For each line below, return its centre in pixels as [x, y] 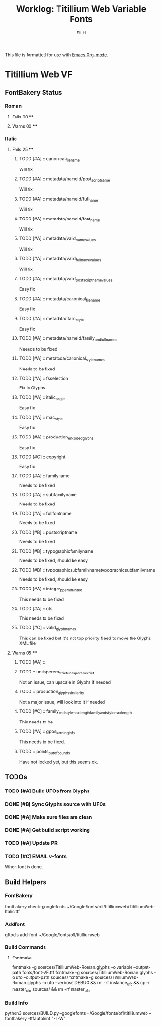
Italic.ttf [13, 911]
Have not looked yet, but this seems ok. [59, 762]
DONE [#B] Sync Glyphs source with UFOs [56, 804]
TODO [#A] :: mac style [41, 418]
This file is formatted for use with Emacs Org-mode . [57, 55]
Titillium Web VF [39, 75]
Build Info [16, 1003]
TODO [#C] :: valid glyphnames [48, 628]
